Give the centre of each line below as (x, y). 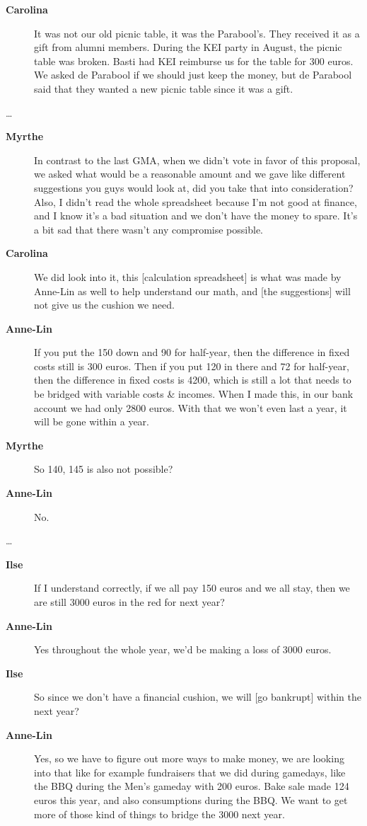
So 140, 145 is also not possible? (104, 469)
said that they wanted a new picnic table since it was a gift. (164, 88)
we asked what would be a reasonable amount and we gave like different (190, 174)
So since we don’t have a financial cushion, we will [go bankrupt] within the (198, 697)
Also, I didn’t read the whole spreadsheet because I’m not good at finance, (196, 201)
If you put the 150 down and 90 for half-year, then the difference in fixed (192, 352)
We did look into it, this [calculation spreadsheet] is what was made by (188, 276)
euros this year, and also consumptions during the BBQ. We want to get (191, 799)
